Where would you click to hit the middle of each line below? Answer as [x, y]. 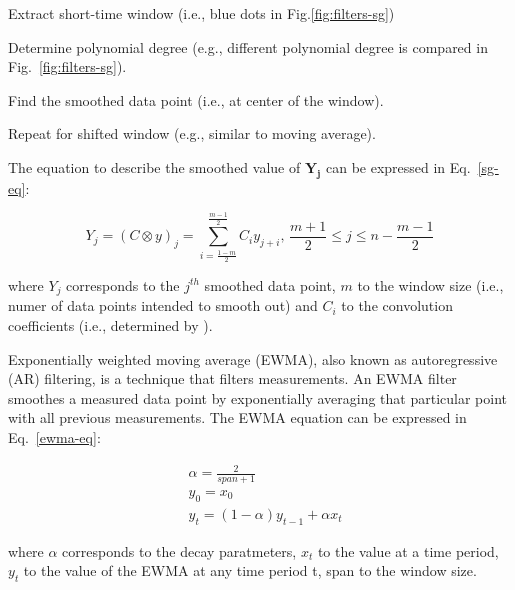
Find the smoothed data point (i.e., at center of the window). [196, 99]
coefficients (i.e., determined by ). [110, 325]
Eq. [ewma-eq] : [54, 436]
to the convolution [397, 305]
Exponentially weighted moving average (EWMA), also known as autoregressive [253, 358]
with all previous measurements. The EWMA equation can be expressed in [237, 417]
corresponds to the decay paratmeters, [179, 550]
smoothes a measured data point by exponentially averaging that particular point [257, 397]
